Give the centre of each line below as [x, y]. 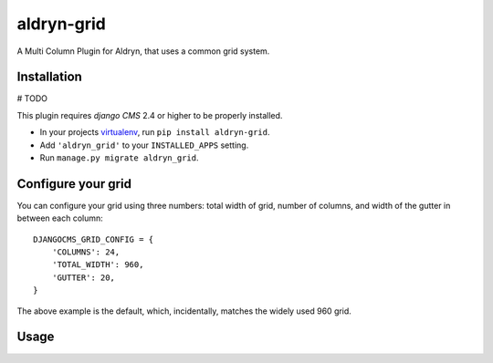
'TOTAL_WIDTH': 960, [98, 265]
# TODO [32, 99]
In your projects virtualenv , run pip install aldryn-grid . [155, 132]
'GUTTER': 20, [84, 277]
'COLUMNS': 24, [86, 252]
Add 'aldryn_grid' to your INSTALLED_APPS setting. [144, 145]
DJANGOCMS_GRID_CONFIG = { [94, 239]
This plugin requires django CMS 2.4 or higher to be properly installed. [150, 115]
